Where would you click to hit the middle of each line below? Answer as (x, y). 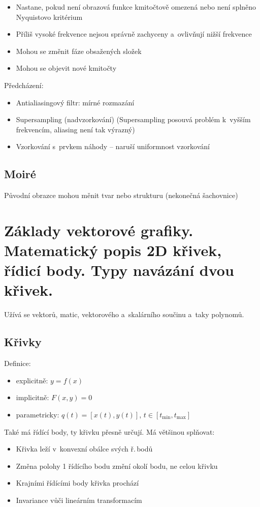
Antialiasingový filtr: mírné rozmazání (75, 102)
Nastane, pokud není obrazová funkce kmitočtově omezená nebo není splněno (136, 7)
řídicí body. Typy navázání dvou (119, 270)
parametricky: (38, 414)
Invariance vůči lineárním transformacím (79, 500)
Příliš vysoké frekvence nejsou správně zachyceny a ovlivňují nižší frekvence (134, 34)
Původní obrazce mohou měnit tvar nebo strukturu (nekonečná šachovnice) (121, 195)
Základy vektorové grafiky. (99, 230)
